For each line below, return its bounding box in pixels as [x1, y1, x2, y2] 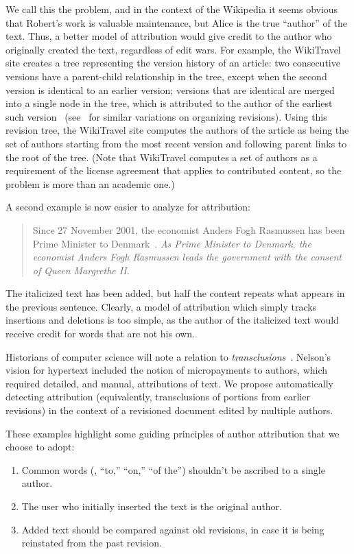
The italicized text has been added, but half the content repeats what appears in [5, 286, 345, 300]
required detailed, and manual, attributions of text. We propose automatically [5, 376, 333, 390]
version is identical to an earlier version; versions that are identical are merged [5, 82, 335, 97]
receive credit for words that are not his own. [5, 326, 196, 341]
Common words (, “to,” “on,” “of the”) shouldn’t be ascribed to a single [21, 462, 325, 477]
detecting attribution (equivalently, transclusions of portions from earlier [5, 389, 310, 404]
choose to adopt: [5, 439, 75, 454]
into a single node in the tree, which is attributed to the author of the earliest [5, 96, 333, 110]
